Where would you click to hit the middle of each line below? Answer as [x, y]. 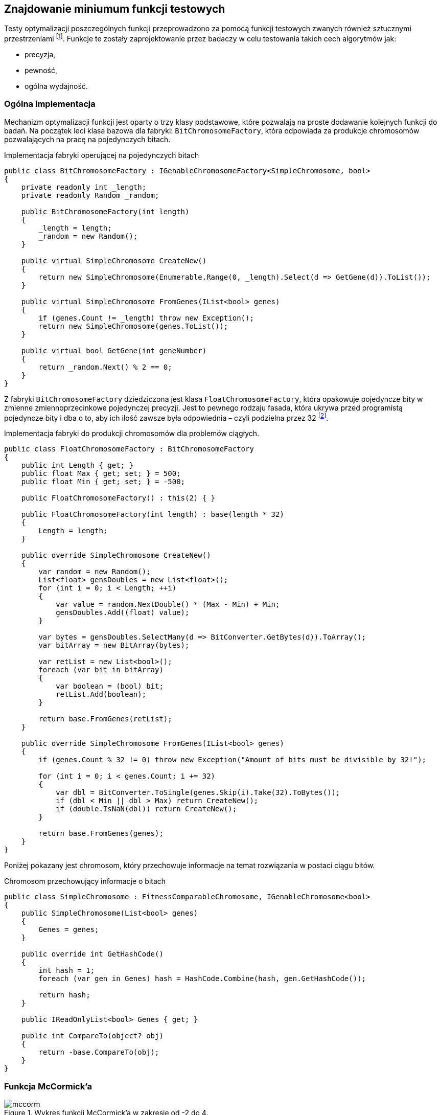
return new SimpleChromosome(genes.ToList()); [133, 326]
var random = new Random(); [95, 572]
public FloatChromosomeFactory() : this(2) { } [118, 498]
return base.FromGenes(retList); [105, 719]
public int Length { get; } [77, 465]
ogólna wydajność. [56, 86]
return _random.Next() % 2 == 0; [105, 367]
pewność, [41, 71]
